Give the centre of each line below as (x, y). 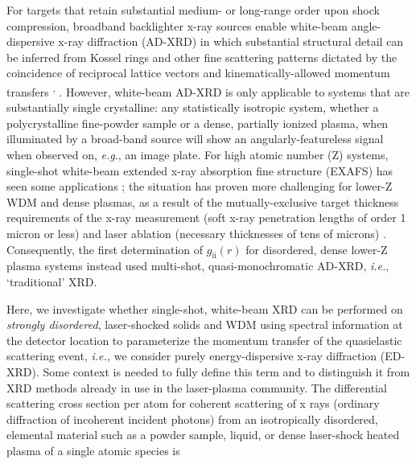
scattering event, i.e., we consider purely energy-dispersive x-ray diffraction (192, 356)
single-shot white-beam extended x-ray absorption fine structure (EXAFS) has (200, 170)
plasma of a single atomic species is (93, 450)
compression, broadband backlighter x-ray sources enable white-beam (177, 25)
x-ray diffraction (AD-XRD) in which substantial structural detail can (231, 41)
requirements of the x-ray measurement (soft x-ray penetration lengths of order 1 (206, 218)
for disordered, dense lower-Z (317, 249)
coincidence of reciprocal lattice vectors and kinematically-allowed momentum (198, 73)
